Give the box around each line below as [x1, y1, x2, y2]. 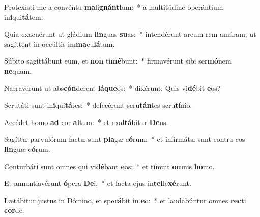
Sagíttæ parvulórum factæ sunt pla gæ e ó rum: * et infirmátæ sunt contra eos [4, 134, 245, 144]
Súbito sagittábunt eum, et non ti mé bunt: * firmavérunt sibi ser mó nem [4, 55, 232, 66]
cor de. [4, 205, 24, 215]
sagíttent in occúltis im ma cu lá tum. [4, 38, 115, 49]
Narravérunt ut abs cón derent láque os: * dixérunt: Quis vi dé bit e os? [4, 82, 221, 93]
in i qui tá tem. [4, 11, 43, 22]
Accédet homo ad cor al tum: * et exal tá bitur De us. [4, 116, 168, 127]
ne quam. [4, 65, 32, 76]
